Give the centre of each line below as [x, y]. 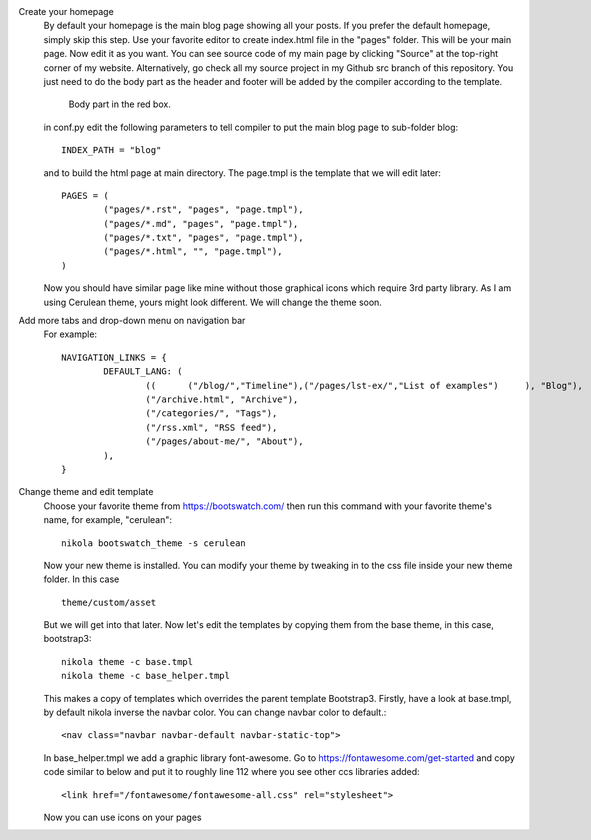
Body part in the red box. [120, 104]
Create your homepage [66, 11]
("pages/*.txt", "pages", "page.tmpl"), [203, 238]
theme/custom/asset [109, 602]
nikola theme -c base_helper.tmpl [145, 676]
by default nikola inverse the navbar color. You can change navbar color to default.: [215, 712]
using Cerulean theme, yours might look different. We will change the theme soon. [212, 302]
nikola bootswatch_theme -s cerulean [154, 543]
